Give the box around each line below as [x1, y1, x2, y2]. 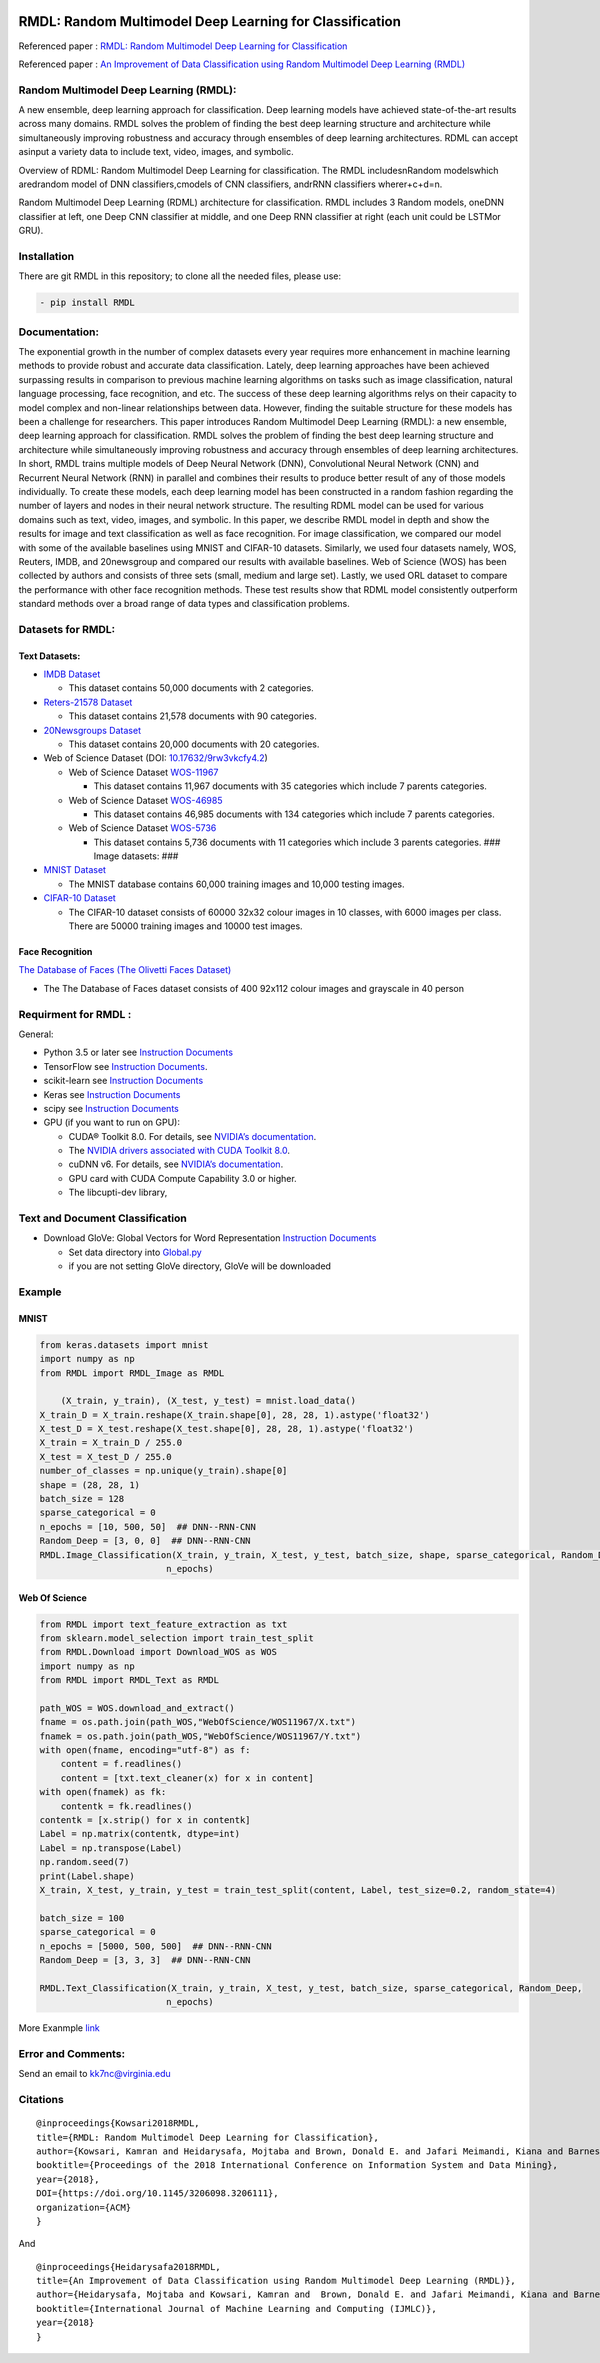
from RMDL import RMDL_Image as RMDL [39, 1367, 225, 1379]
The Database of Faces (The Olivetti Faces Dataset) [18, 964, 232, 976]
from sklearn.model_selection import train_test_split [39, 1632, 314, 1644]
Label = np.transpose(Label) [39, 1842, 183, 1854]
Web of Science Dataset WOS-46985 [68, 794, 224, 806]
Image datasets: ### [93, 850, 179, 862]
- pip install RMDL [39, 297, 135, 309]
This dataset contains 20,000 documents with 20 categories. [68, 738, 320, 750]
